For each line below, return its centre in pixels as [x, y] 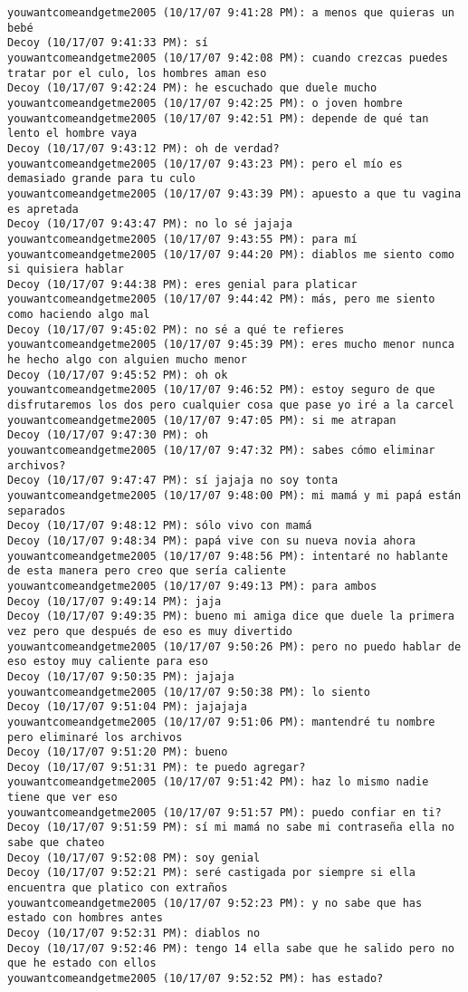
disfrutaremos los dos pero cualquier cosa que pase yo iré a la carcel [231, 405]
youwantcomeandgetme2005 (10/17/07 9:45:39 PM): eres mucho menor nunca [231, 345]
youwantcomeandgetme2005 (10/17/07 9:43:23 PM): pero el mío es [205, 164]
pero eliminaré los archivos [95, 737]
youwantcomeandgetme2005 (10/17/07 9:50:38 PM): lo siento [189, 692]
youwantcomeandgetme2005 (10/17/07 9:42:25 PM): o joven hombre [205, 103]
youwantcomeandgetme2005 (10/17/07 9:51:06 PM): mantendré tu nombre [221, 722]
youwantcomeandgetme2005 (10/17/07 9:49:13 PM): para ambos [192, 586]
